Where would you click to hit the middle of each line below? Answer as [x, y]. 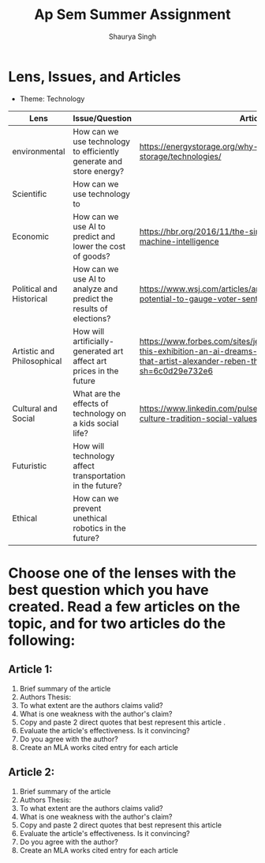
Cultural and [35, 408]
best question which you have [108, 590]
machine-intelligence [179, 241]
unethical [90, 518]
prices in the [96, 371]
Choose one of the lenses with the [122, 573]
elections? [92, 318]
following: [42, 640]
